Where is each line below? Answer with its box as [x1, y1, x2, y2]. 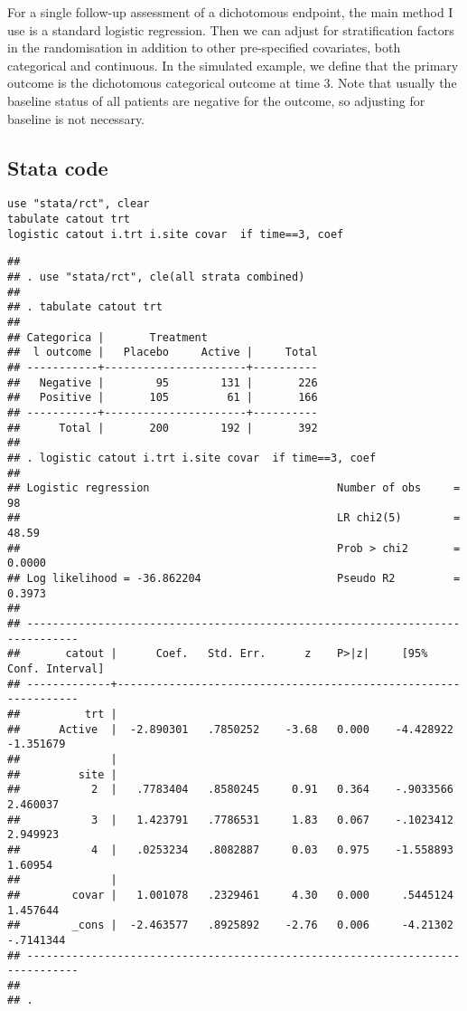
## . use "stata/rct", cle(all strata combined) [7, 270, 305, 283]
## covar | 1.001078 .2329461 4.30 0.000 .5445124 [7, 888, 453, 901]
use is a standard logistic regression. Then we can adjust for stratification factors [7, 20, 454, 39]
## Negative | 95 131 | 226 [7, 376, 318, 389]
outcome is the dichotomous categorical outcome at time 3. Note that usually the [7, 73, 457, 92]
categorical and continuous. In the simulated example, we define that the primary [7, 55, 459, 74]
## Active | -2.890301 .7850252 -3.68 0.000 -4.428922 [7, 722, 453, 736]
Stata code [7, 153, 108, 181]
